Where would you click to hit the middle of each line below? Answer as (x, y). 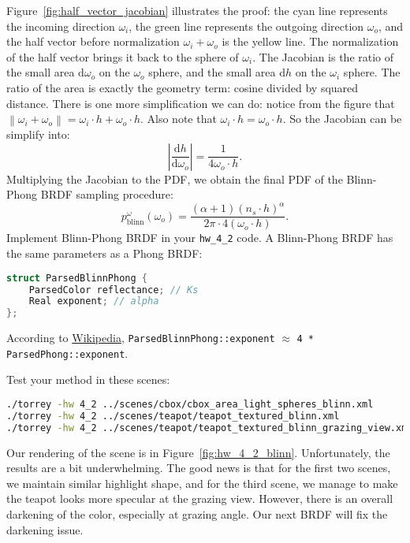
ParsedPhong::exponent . (67, 353)
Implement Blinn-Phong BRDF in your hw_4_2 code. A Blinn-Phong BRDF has (200, 238)
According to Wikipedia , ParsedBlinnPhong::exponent (141, 338)
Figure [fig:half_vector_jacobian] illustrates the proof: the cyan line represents (197, 10)
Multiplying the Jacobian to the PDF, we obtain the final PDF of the (175, 179)
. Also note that (178, 119)
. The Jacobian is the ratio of (323, 56)
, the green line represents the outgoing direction (246, 26)
